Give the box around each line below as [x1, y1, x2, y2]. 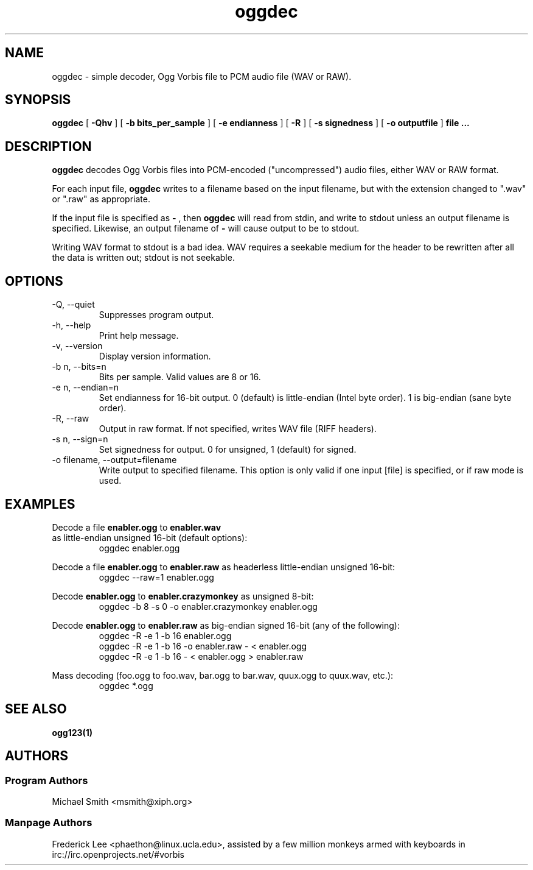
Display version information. [99, 351, 211, 362]
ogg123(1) [52, 727, 93, 738]
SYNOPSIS [5, 92, 71, 108]
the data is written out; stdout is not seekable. [52, 252, 235, 263]
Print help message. [99, 330, 179, 341]
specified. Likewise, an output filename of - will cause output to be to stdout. [52, 223, 360, 234]
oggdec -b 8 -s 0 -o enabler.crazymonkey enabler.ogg [99, 601, 318, 612]
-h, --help [52, 320, 91, 331]
